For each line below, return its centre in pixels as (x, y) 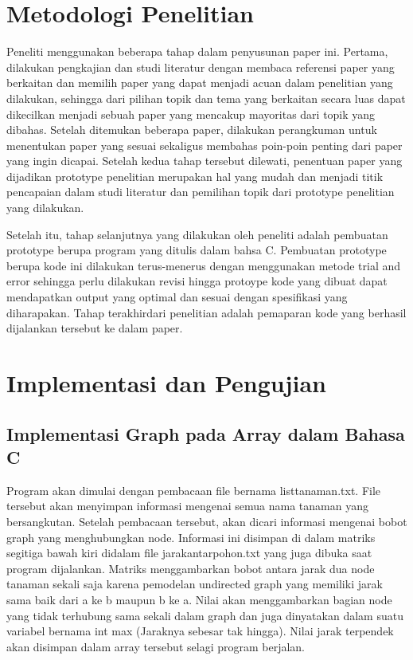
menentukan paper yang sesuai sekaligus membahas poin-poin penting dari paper (205, 145)
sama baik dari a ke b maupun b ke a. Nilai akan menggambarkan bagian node (199, 599)
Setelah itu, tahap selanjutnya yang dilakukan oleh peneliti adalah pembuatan (197, 234)
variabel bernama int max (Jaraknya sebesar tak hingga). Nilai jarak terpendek (200, 631)
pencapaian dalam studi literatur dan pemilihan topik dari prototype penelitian (201, 192)
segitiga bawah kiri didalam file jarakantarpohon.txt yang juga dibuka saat (189, 553)
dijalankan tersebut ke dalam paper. (95, 328)
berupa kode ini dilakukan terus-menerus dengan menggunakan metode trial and (204, 265)
